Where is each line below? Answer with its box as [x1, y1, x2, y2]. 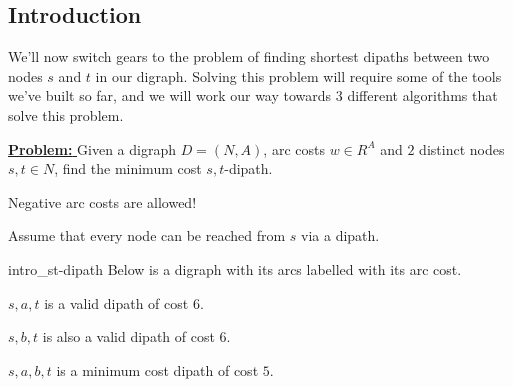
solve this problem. [8, 104, 124, 125]
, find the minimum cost [54, 158, 202, 179]
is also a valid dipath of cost [42, 326, 215, 347]
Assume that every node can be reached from [8, 225, 286, 246]
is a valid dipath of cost [44, 292, 189, 313]
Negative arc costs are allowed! [8, 191, 197, 212]
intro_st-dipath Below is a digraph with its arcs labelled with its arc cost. [8, 258, 462, 279]
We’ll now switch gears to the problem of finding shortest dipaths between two [8, 46, 490, 67]
